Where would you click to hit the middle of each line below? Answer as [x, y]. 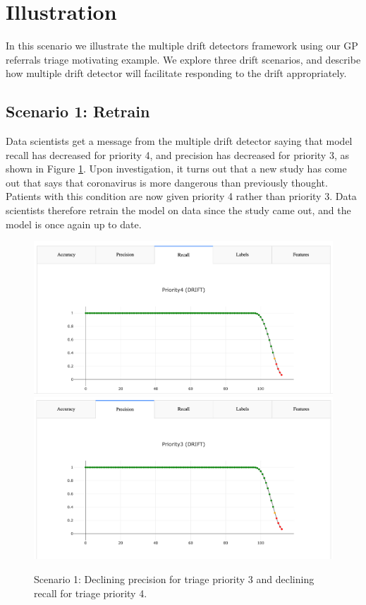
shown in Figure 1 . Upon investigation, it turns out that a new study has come [176, 169]
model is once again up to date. [74, 224]
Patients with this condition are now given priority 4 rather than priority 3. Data [181, 196]
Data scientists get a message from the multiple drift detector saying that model [179, 141]
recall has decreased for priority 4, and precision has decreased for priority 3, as [177, 154]
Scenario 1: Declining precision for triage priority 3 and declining [174, 578]
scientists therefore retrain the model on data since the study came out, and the [178, 210]
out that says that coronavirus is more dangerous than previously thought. [167, 182]
